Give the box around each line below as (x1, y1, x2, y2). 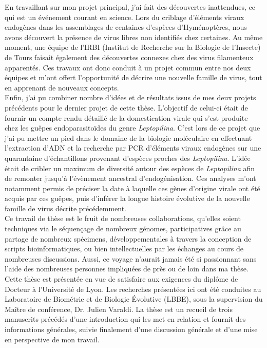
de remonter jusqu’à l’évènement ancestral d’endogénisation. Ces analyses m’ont (5, 173, 256, 184)
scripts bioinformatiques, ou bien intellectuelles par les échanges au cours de (5, 243, 244, 254)
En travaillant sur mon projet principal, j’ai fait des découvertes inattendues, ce (5, 2, 256, 12)
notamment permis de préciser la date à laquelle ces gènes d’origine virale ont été (5, 182, 260, 193)
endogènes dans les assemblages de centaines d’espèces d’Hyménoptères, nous (5, 22, 247, 32)
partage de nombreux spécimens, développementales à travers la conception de (5, 233, 252, 244)
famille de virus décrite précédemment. (5, 203, 127, 213)
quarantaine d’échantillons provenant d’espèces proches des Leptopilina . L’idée (5, 152, 251, 163)
